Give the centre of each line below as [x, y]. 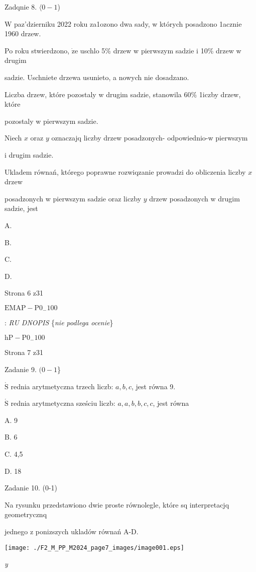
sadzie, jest [21, 208]
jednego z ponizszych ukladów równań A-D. [72, 531]
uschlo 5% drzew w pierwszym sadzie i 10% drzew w [161, 50]
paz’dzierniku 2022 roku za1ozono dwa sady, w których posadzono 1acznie [128, 23]
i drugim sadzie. [29, 154]
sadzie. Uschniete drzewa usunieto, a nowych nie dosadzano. [97, 77]
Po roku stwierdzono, [37, 50]
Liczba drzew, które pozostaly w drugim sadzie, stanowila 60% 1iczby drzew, [123, 94]
